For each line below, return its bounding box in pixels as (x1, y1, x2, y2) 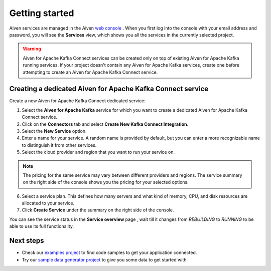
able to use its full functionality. (9, 223, 74, 229)
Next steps (9, 236, 44, 245)
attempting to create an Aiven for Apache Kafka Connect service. (23, 69, 158, 75)
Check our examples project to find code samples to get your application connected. (22, 249, 197, 255)
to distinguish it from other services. (22, 142, 97, 148)
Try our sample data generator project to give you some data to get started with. (22, 256, 188, 262)
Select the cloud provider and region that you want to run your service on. (22, 149, 175, 155)
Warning (23, 46, 41, 52)
